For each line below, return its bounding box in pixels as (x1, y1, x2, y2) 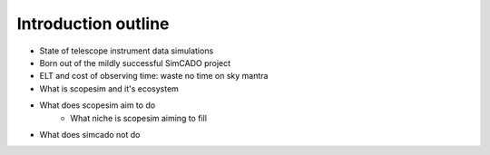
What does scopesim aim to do (39, 100, 156, 111)
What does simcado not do (39, 129, 141, 140)
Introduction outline (16, 14, 170, 34)
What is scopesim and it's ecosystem (39, 82, 179, 94)
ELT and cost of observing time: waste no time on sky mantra (39, 71, 269, 82)
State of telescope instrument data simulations (39, 45, 214, 56)
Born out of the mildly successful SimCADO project (39, 57, 231, 68)
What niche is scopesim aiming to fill (70, 112, 208, 123)
